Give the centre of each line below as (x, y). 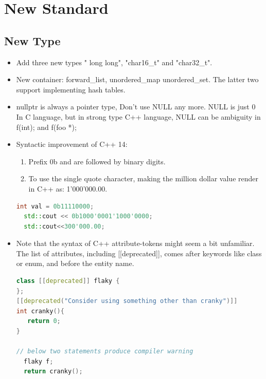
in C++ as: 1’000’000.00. (68, 188)
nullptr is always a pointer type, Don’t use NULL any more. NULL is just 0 (136, 107)
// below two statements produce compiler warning (105, 352)
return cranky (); (53, 372)
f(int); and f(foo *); (46, 127)
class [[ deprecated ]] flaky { (68, 281)
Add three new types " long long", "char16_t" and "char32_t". (114, 62)
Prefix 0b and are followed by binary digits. (97, 161)
